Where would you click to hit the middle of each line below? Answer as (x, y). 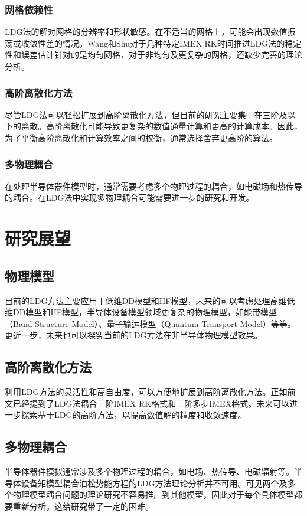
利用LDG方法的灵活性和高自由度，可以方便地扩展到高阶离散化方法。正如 (146, 392)
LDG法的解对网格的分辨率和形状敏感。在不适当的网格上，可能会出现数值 (146, 32)
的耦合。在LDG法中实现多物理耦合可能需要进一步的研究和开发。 (130, 197)
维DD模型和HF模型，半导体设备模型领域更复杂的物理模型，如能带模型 (141, 312)
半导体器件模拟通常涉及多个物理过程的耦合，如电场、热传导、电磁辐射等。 (149, 471)
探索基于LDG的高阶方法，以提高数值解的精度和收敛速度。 (133, 415)
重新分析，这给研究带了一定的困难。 (83, 506)
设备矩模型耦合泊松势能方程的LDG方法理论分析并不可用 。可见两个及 (154, 483)
